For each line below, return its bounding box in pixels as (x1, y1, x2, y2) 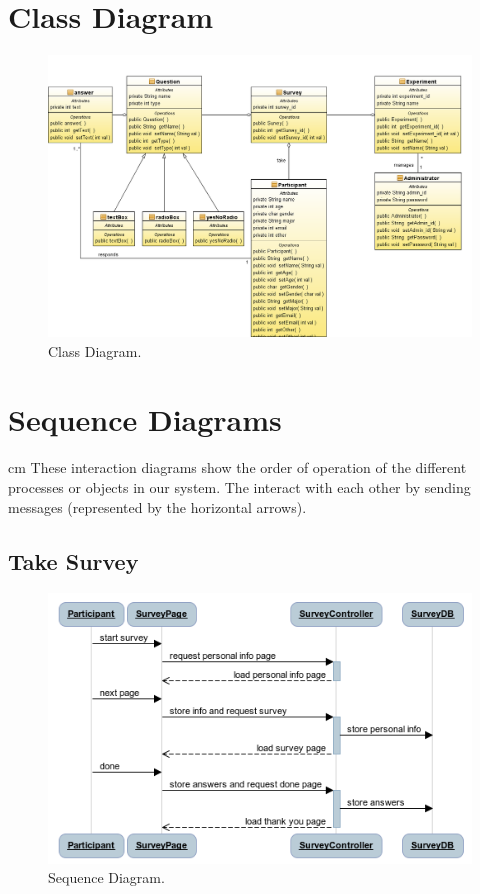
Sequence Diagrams (8, 399, 282, 440)
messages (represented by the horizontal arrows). (8, 496, 307, 517)
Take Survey (8, 545, 139, 576)
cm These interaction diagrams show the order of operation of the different (8, 457, 467, 478)
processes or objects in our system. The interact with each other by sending (8, 477, 471, 497)
